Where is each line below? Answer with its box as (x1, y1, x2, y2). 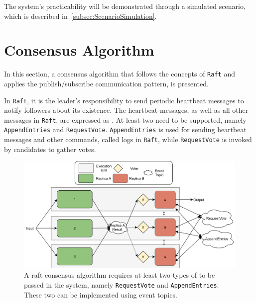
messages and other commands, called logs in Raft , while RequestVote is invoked (4, 134, 252, 145)
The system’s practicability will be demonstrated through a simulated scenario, (4, 1, 246, 11)
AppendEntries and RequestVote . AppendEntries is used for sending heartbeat (4, 124, 247, 135)
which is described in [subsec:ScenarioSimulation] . (4, 10, 157, 21)
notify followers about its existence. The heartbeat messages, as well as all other (4, 105, 249, 115)
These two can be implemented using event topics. (24, 289, 177, 300)
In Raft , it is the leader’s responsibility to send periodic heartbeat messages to (4, 95, 244, 105)
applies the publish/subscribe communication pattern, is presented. (4, 78, 209, 88)
